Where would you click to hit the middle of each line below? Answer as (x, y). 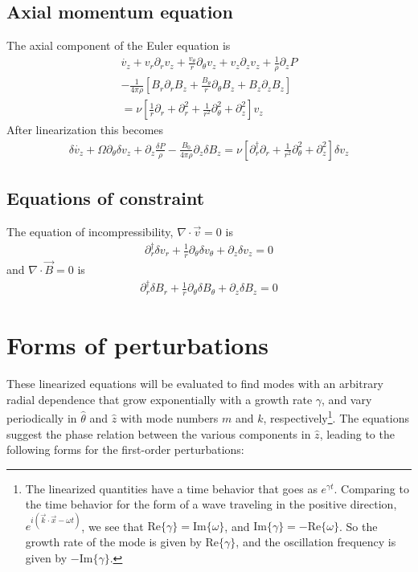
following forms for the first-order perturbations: (125, 449)
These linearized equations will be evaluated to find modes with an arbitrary (195, 384)
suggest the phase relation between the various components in (159, 433)
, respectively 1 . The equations (336, 417)
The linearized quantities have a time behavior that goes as (171, 488)
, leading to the (357, 433)
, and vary (347, 399)
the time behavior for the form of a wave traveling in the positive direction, (211, 504)
